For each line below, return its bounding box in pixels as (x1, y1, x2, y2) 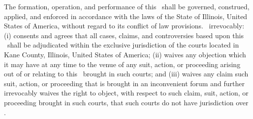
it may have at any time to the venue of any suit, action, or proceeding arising (4, 59, 241, 69)
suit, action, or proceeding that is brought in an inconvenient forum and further (4, 78, 245, 88)
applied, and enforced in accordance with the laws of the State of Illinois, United (4, 11, 248, 21)
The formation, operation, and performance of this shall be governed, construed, (4, 1, 250, 11)
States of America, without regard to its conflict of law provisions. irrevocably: (4, 21, 245, 31)
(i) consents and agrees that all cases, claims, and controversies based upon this (4, 30, 244, 40)
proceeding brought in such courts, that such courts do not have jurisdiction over (4, 97, 249, 107)
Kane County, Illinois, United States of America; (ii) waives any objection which (4, 49, 246, 59)
